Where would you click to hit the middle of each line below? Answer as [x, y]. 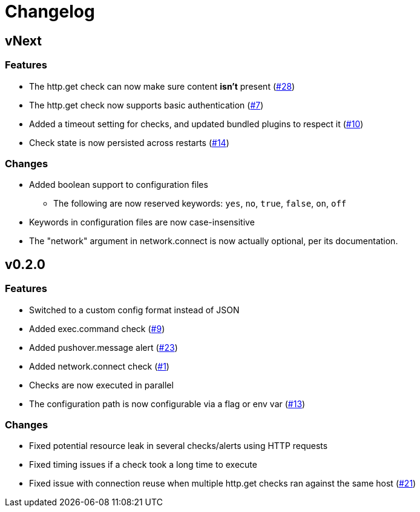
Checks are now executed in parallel [101, 385]
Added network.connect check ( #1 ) [99, 366]
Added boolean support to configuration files [119, 185]
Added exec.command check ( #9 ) [97, 328]
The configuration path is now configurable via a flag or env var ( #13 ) [167, 404]
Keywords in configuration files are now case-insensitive [142, 222]
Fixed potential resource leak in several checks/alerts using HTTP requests [179, 446]
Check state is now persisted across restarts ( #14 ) [129, 142]
